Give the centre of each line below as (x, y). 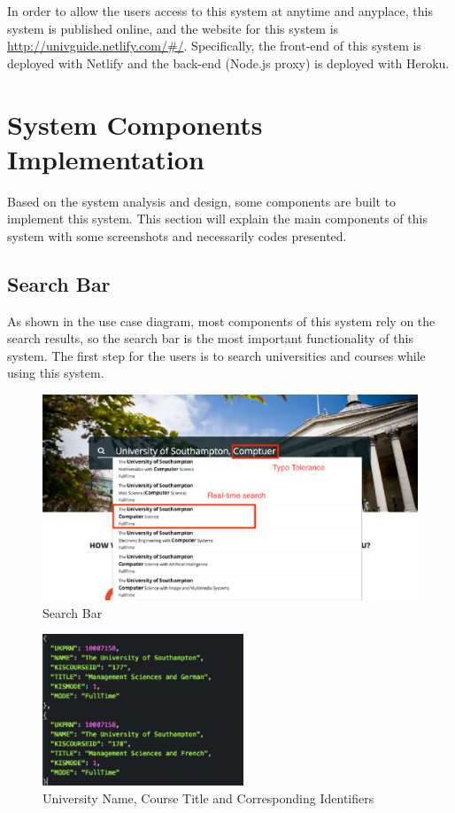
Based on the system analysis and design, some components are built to (202, 201)
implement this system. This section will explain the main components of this (217, 219)
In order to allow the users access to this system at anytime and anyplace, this (220, 11)
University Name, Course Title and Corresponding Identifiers (208, 797)
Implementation (106, 158)
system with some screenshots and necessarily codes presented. (177, 235)
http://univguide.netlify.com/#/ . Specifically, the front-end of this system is (214, 46)
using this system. (56, 373)
